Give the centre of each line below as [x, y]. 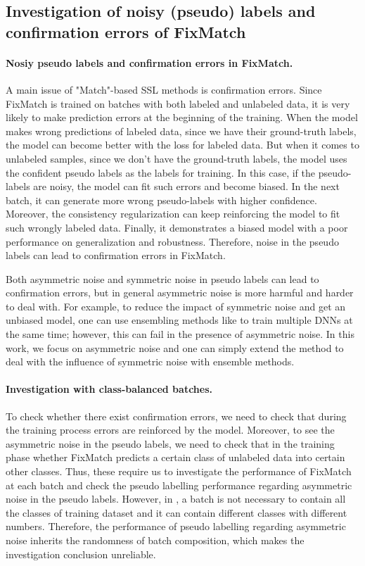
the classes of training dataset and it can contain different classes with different [177, 512]
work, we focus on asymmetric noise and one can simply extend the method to [175, 347]
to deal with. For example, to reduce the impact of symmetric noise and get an [176, 306]
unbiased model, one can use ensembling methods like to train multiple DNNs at [179, 320]
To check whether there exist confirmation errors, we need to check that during [176, 416]
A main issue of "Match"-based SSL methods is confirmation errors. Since [164, 89]
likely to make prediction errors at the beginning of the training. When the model [182, 117]
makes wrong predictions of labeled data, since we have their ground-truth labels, [181, 131]
